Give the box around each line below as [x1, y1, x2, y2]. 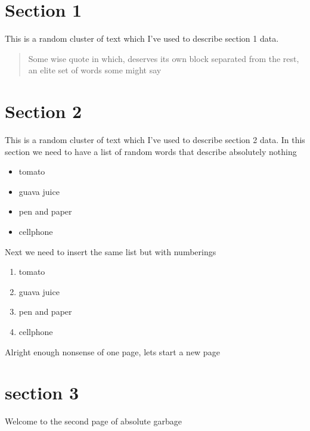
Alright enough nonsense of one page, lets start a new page [5, 345, 220, 358]
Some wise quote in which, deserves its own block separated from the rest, [28, 52, 299, 64]
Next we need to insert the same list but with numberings [5, 245, 216, 258]
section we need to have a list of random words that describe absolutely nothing [5, 145, 297, 157]
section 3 [5, 380, 79, 405]
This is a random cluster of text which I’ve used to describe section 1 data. [5, 32, 279, 45]
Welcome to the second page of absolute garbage [5, 415, 182, 427]
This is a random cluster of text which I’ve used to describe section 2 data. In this [5, 134, 305, 146]
